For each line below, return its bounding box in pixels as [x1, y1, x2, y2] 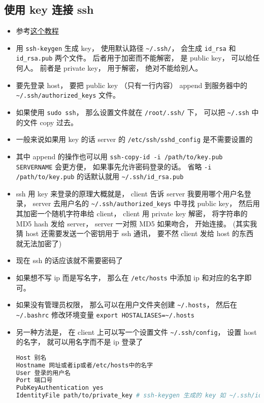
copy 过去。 [40, 117, 78, 127]
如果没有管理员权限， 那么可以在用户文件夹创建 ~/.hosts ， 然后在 [16, 299, 238, 310]
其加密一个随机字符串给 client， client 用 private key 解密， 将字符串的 [16, 208, 248, 219]
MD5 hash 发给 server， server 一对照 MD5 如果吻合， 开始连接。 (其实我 [16, 218, 257, 228]
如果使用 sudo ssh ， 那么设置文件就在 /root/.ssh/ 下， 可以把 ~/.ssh [16, 106, 249, 117]
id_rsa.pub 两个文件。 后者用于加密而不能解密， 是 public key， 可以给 [16, 52, 253, 63]
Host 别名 [16, 354, 47, 361]
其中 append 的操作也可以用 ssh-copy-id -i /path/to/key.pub [16, 151, 223, 161]
